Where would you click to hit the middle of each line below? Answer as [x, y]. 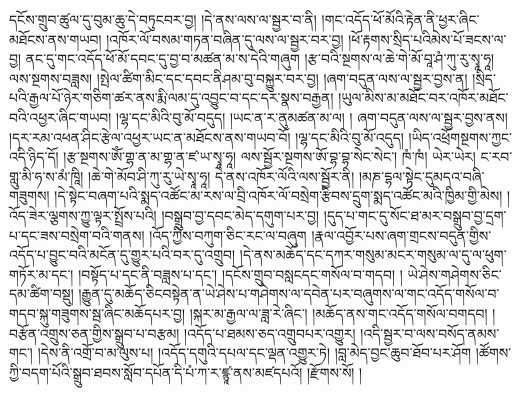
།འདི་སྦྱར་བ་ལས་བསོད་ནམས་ [430, 332]
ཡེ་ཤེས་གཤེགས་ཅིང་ [454, 273]
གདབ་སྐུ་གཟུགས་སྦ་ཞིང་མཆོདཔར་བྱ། [97, 312]
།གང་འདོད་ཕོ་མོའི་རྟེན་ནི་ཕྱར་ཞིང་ [400, 19]
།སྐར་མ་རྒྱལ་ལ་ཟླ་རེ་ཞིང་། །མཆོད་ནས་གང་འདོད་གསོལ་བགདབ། [338, 312]
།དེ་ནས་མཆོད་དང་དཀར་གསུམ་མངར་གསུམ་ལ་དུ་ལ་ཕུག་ [373, 254]
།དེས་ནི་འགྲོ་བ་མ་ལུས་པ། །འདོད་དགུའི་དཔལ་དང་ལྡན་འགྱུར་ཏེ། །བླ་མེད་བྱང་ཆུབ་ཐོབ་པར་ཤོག [254, 352]
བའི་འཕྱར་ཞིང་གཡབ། [60, 116]
